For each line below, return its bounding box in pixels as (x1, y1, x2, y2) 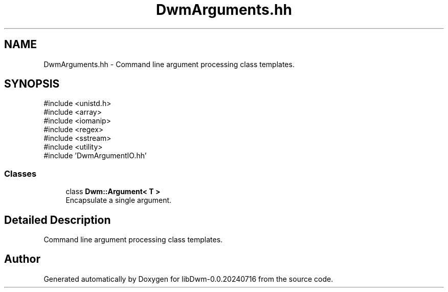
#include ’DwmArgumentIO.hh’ (43, 151, 147, 160)
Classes (4, 168, 37, 179)
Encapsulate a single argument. (65, 196, 172, 205)
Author (4, 253, 40, 266)
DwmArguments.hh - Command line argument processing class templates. (43, 59, 295, 69)
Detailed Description (4, 213, 111, 226)
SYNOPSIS (4, 77, 60, 91)
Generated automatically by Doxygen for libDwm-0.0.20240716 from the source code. (43, 274, 333, 283)
